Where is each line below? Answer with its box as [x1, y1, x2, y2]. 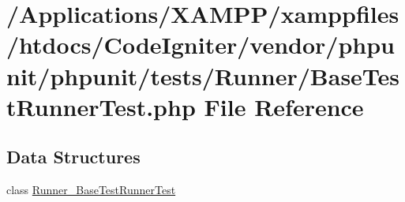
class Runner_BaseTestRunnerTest [6, 181, 176, 198]
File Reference [204, 90, 364, 122]
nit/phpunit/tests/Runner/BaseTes [6, 59, 400, 92]
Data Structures [6, 144, 141, 169]
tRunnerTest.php [6, 90, 196, 122]
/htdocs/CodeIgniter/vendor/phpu [6, 28, 395, 61]
